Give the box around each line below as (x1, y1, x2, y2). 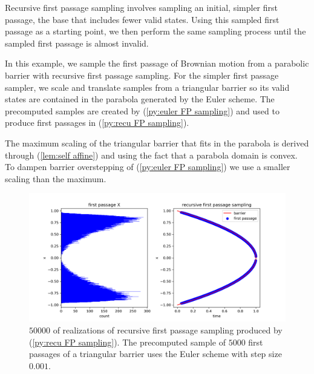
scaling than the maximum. (5, 172, 106, 185)
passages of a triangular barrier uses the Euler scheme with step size (29, 347, 282, 360)
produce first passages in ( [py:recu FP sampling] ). (5, 116, 189, 129)
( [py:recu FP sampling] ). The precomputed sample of (29, 335, 226, 348)
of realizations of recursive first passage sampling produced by (53, 323, 283, 336)
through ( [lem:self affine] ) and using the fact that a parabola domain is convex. (5, 148, 298, 161)
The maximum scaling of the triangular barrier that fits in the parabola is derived (5, 136, 309, 149)
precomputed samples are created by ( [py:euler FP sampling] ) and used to (5, 104, 280, 117)
